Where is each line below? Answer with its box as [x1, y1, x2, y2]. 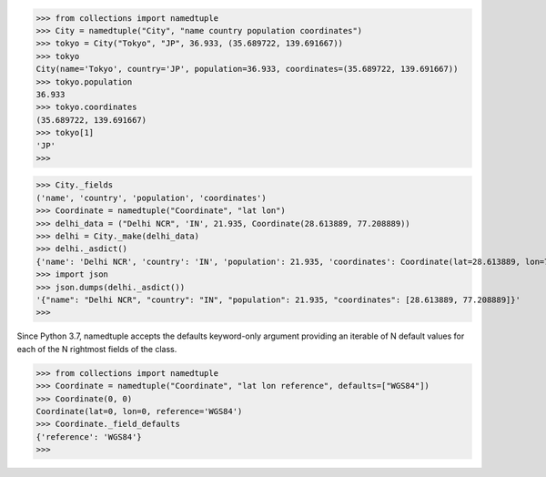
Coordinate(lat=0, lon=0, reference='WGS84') [35, 406, 243, 416]
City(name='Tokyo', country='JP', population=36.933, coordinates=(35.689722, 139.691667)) [35, 64, 459, 75]
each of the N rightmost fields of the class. [16, 343, 177, 354]
